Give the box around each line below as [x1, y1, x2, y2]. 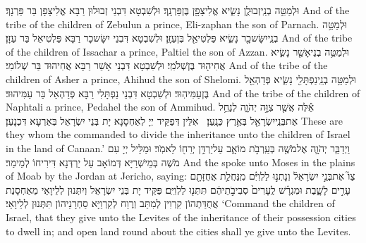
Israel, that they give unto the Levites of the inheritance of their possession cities [6, 209, 356, 224]
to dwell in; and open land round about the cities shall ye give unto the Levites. [6, 223, 351, 238]
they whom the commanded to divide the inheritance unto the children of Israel [6, 127, 350, 142]
